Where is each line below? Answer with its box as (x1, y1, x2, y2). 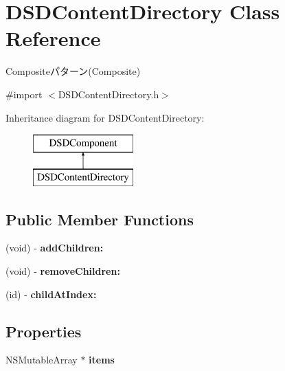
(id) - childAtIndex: (5, 286, 97, 301)
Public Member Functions (5, 208, 194, 229)
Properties (5, 320, 82, 341)
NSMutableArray (5, 352, 78, 367)
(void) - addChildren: (5, 240, 104, 255)
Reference (5, 24, 101, 52)
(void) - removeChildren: (5, 264, 120, 278)
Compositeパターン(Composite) (5, 64, 141, 78)
